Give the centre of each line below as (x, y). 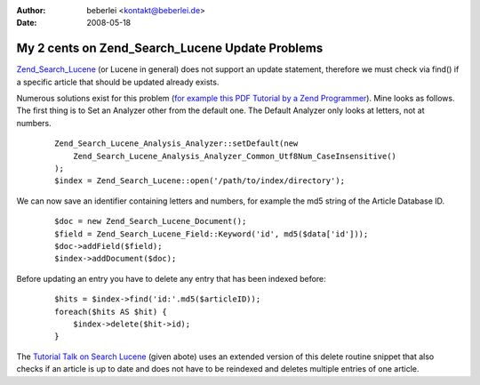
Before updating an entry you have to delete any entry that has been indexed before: (171, 278)
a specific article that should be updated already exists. (118, 82)
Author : (31, 10)
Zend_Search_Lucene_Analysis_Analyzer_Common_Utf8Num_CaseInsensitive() (235, 156)
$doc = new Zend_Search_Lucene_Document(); (151, 221)
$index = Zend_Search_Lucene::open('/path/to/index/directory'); (200, 181)
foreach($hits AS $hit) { (111, 312)
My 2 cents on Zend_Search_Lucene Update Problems (170, 48)
